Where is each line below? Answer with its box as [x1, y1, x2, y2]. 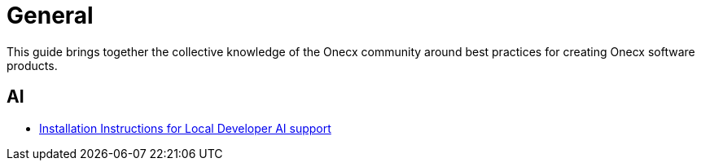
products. [7, 58, 58, 73]
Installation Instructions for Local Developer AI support [39, 121, 331, 135]
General [7, 2, 94, 29]
